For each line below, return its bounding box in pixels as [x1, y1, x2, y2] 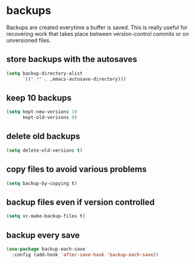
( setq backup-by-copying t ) [6, 180, 78, 186]
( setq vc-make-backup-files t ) [6, 213, 86, 219]
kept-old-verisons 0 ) [22, 115, 78, 121]
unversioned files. [6, 36, 52, 44]
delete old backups [6, 131, 80, 141]
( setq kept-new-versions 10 [6, 109, 78, 115]
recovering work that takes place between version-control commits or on [6, 30, 190, 37]
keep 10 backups [6, 92, 72, 103]
